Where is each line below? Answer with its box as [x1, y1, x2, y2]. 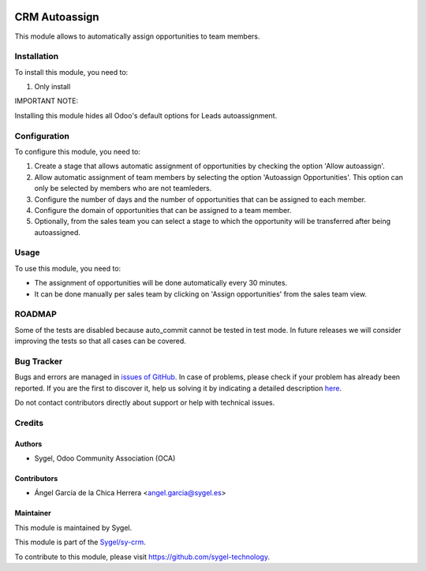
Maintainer [14, 509, 51, 518]
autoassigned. [34, 227, 80, 237]
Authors [14, 439, 43, 449]
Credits [14, 417, 43, 428]
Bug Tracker [14, 356, 63, 367]
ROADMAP [14, 308, 57, 319]
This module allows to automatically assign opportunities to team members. [14, 32, 260, 41]
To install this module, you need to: [14, 67, 129, 77]
